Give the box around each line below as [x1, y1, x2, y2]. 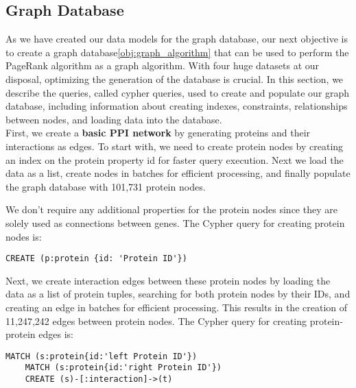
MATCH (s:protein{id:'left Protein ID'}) [5, 351, 198, 361]
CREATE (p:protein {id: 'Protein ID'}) [5, 254, 187, 264]
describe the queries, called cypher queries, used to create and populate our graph [5, 85, 350, 99]
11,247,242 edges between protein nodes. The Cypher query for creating [5, 313, 307, 328]
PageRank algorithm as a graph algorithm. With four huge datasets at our [5, 58, 320, 73]
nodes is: [5, 229, 42, 243]
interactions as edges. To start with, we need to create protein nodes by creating [5, 138, 344, 153]
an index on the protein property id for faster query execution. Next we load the [5, 152, 344, 167]
